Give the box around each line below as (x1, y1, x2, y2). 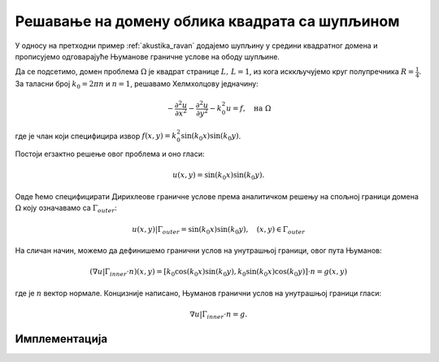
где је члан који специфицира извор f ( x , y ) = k (15, 131, 177, 141)
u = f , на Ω (226, 104, 272, 113)
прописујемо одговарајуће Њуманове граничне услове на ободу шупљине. (15, 51, 280, 61)
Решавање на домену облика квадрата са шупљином (15, 12, 400, 30)
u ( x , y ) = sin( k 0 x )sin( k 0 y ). (172, 171, 265, 182)
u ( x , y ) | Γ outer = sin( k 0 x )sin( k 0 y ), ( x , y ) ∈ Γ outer (131, 225, 305, 236)
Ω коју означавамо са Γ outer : (15, 203, 117, 215)
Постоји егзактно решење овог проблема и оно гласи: (15, 149, 205, 159)
